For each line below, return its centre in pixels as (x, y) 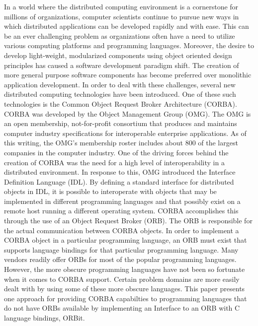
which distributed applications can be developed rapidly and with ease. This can (127, 26)
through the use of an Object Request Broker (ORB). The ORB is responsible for (128, 221)
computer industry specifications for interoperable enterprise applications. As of (125, 133)
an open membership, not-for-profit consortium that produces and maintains (121, 123)
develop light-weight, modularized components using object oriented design (118, 55)
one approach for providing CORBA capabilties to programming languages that (126, 298)
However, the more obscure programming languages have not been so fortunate (125, 269)
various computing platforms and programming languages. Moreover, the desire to (129, 45)
